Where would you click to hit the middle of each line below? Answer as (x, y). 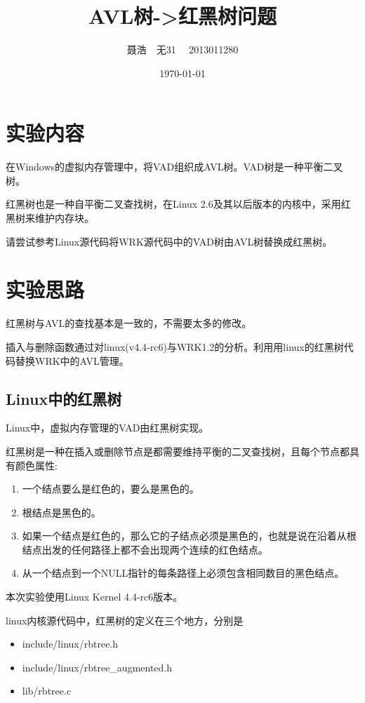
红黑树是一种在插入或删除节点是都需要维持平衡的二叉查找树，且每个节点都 (178, 451)
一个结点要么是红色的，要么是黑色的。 (111, 489)
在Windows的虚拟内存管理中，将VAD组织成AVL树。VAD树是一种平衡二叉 (174, 167)
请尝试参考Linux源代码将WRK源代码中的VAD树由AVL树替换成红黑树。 (169, 241)
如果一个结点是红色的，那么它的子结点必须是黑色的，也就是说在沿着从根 (189, 536)
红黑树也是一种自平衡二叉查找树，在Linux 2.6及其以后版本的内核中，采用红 (178, 204)
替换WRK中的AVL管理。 (72, 360)
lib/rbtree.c (47, 691)
